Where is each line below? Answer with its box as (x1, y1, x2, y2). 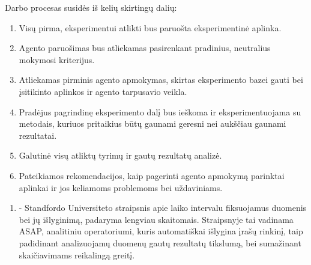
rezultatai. (19, 129, 57, 141)
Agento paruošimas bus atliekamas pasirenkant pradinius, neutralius (19, 41, 271, 54)
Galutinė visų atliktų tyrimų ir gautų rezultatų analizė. (19, 149, 222, 162)
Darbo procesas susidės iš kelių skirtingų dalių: (5, 1, 177, 13)
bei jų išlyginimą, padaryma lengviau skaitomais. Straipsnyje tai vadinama (19, 213, 294, 225)
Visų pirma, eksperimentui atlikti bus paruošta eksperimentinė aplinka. (19, 21, 282, 34)
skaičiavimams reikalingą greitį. (19, 248, 135, 261)
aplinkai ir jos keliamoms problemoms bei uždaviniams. (19, 181, 223, 193)
